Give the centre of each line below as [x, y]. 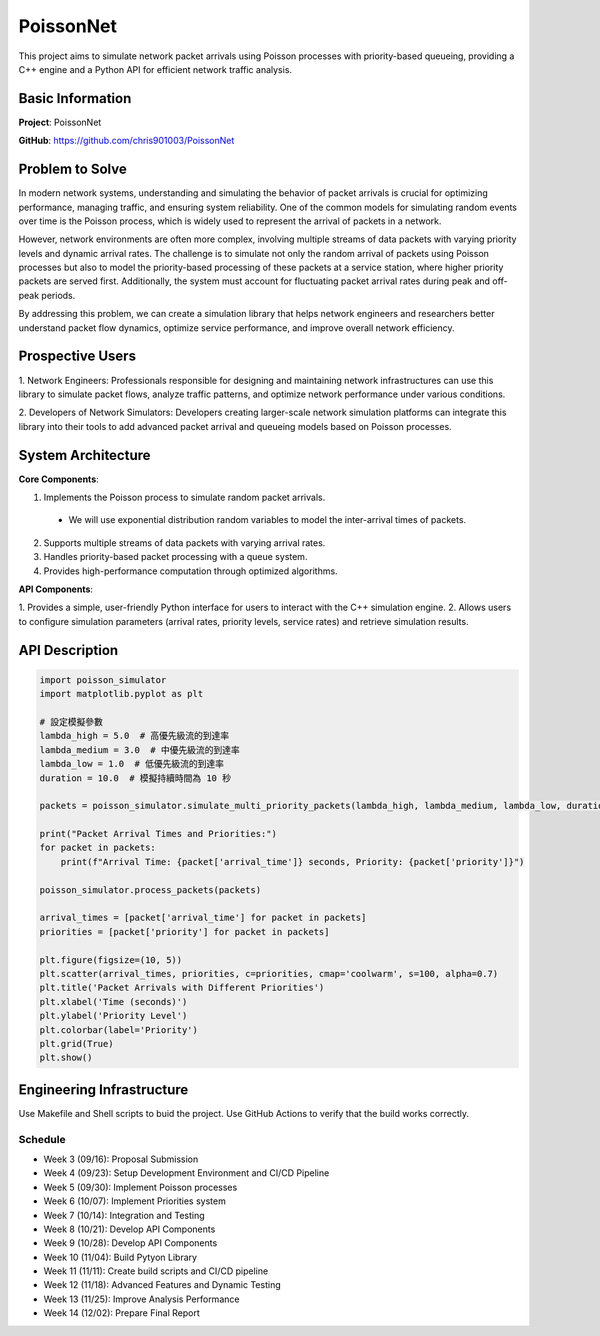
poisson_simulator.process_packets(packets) [150, 889]
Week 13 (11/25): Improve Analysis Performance [141, 1299]
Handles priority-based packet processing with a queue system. [175, 557]
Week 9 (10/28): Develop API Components [130, 1243]
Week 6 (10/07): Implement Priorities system [135, 1201]
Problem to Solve [72, 169]
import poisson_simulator [103, 679]
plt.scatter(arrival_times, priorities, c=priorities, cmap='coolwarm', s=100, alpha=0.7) [269, 973]
